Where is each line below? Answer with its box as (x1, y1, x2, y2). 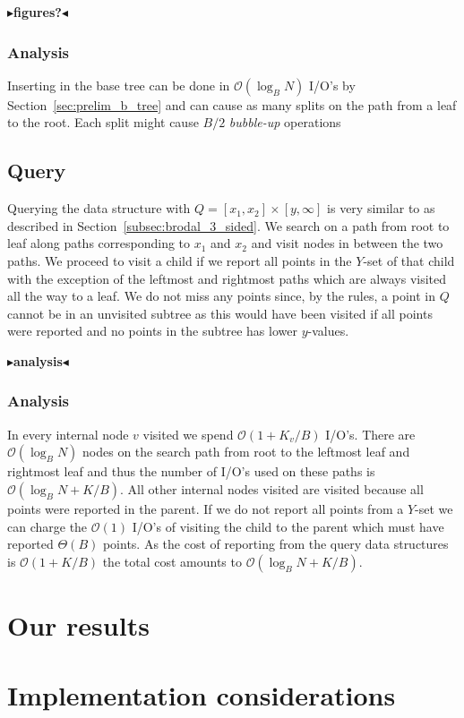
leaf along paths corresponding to (7, 234, 191, 252)
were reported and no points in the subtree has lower (7, 321, 297, 340)
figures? (13, 3, 62, 21)
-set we (415, 499, 453, 517)
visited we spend (142, 424, 234, 443)
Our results (7, 606, 150, 643)
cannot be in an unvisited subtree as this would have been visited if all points (7, 303, 433, 322)
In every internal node (7, 424, 129, 443)
